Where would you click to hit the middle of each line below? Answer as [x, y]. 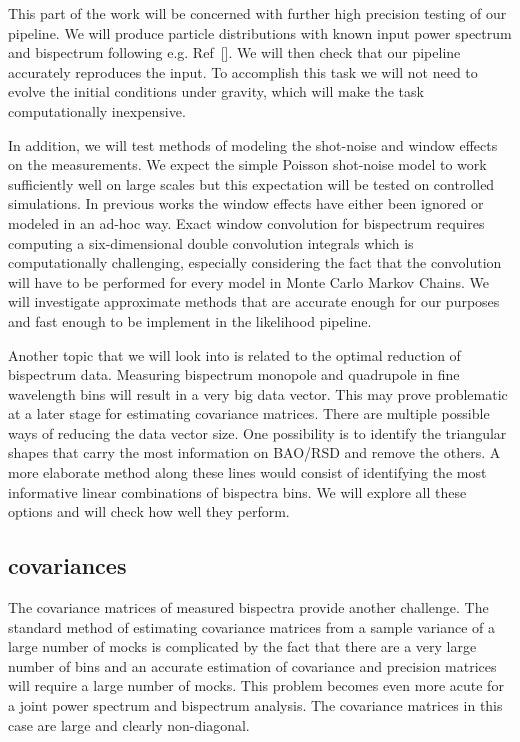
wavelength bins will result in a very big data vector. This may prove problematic [258, 393]
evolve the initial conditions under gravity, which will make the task [216, 91]
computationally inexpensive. [97, 110]
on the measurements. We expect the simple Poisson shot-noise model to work [247, 164]
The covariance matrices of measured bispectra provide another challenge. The [248, 607]
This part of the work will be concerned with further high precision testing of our [257, 13]
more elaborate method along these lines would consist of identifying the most [247, 472]
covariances [67, 565]
